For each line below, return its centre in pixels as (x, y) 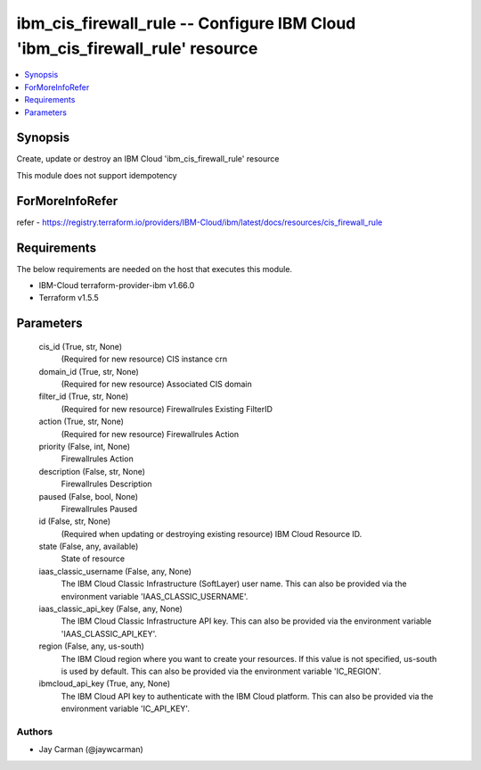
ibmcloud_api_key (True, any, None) (105, 683)
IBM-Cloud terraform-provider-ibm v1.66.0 (117, 286)
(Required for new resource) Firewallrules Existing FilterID (167, 409)
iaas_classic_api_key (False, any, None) (110, 609)
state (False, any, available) (89, 546)
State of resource (93, 559)
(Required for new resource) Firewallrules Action (150, 434)
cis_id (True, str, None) (81, 346)
